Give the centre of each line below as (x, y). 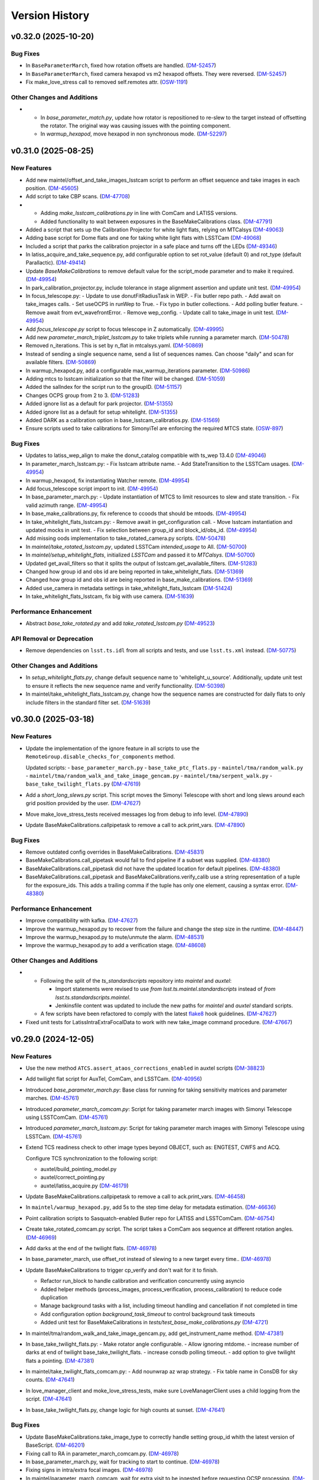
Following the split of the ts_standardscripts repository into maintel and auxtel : (136, 980)
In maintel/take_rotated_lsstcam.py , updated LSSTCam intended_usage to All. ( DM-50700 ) (136, 546)
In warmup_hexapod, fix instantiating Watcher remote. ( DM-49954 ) (108, 480)
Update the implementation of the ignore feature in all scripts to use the (113, 748)
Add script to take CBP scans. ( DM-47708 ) (78, 197)
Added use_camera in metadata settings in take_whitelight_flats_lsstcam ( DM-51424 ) (129, 588)
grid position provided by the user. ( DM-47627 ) (83, 803)
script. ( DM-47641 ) (49, 1399)
